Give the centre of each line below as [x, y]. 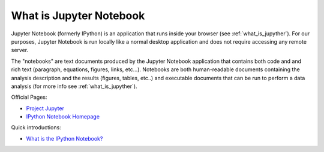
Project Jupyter [45, 108]
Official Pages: [29, 97]
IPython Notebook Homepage [63, 117]
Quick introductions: [36, 127]
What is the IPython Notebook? [64, 138]
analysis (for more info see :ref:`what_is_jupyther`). [74, 86]
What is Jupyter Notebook [78, 16]
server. [20, 50]
